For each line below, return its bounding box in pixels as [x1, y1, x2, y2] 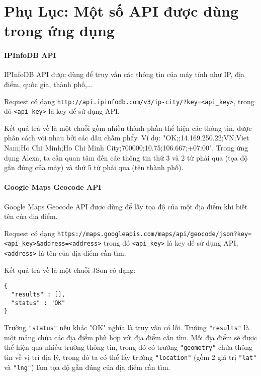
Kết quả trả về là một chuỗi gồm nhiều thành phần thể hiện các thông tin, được [4, 122, 252, 133]
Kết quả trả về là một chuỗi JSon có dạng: [4, 264, 136, 275]
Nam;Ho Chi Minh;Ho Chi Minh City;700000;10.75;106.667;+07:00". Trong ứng [4, 142, 248, 153]
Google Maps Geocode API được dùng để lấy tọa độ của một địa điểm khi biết [4, 201, 248, 211]
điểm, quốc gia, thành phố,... [4, 79, 93, 89]
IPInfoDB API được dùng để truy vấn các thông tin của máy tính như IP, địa [4, 69, 244, 80]
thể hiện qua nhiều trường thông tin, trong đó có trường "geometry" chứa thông [4, 342, 253, 352]
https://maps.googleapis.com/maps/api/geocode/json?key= [57, 230, 252, 238]
